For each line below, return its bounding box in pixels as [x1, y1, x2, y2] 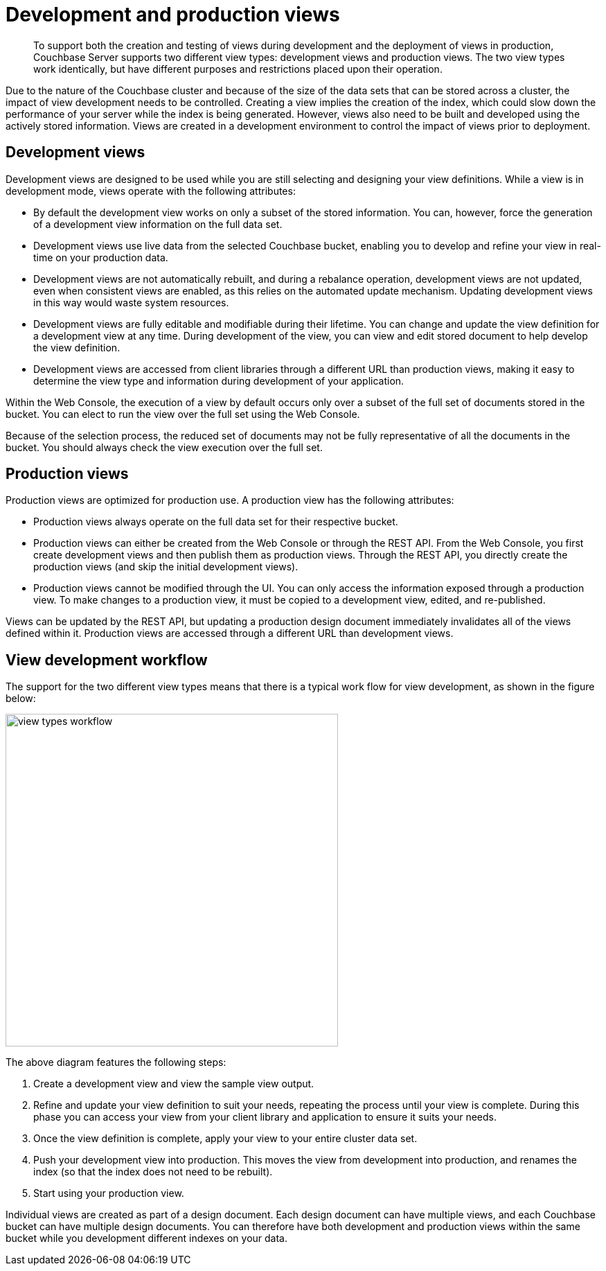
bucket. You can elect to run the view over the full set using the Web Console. [6, 407, 360, 420]
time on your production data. [33, 251, 168, 263]
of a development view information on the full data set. [33, 218, 283, 230]
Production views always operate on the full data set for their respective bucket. [33, 516, 398, 528]
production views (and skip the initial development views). [33, 561, 298, 573]
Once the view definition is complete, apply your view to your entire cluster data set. [33, 1132, 418, 1145]
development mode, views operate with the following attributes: [6, 184, 296, 197]
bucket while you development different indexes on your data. [6, 1232, 287, 1245]
